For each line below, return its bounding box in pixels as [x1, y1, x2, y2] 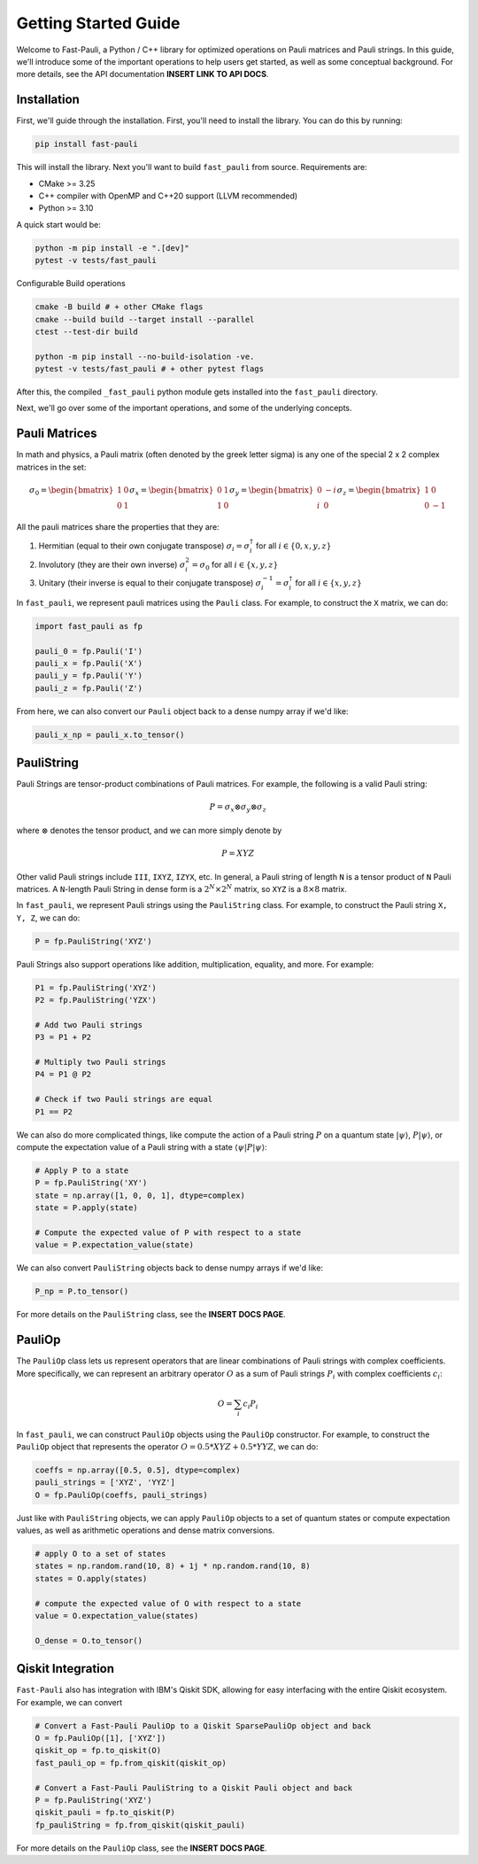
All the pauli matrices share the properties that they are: [16, 521, 220, 532]
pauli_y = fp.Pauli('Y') [35, 671, 143, 681]
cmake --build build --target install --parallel [35, 315, 255, 324]
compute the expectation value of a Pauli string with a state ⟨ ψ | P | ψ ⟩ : [16, 1142, 267, 1153]
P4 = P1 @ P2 [35, 1069, 92, 1080]
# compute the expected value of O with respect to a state [35, 1598, 302, 1608]
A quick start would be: [16, 219, 101, 229]
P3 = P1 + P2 [35, 1032, 92, 1043]
